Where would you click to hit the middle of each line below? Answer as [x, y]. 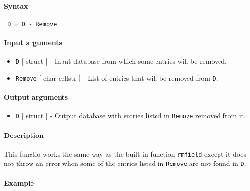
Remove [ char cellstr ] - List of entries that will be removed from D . [117, 77]
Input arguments [33, 42]
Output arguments [36, 97]
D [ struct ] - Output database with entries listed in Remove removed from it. [130, 116]
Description [24, 135]
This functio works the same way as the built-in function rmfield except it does [125, 153]
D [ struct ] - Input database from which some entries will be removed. [121, 61]
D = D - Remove [32, 24]
